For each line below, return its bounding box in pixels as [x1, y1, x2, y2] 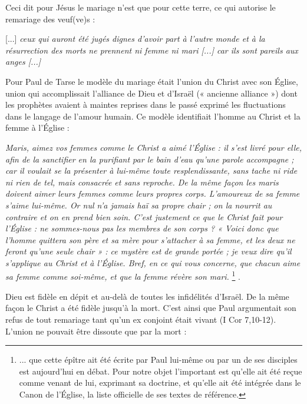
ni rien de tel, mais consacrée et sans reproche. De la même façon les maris [5, 175, 279, 188]
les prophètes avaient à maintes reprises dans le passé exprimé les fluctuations [5, 98, 286, 111]
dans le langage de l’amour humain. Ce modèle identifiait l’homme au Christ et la [5, 110, 301, 122]
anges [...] [5, 55, 41, 68]
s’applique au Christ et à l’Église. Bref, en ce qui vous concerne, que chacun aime [5, 256, 301, 269]
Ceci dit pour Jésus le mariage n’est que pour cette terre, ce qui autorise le [5, 1, 276, 13]
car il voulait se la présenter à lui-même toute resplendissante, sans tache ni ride [5, 164, 298, 177]
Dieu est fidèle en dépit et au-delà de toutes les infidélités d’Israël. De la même [5, 290, 289, 302]
